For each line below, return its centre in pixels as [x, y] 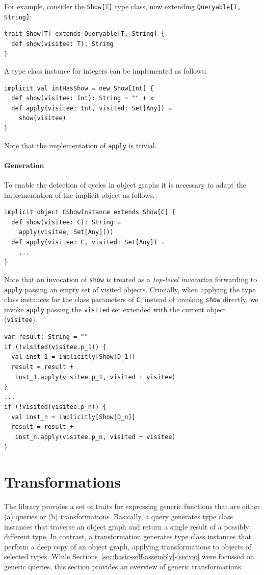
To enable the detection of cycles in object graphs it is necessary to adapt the [125, 185]
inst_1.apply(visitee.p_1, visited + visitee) [95, 377]
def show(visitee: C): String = [66, 222]
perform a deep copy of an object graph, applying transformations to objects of [128, 546]
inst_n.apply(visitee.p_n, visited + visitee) [95, 437]
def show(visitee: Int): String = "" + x [83, 98]
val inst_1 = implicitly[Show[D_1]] [73, 357]
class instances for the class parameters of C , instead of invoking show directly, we [131, 299]
